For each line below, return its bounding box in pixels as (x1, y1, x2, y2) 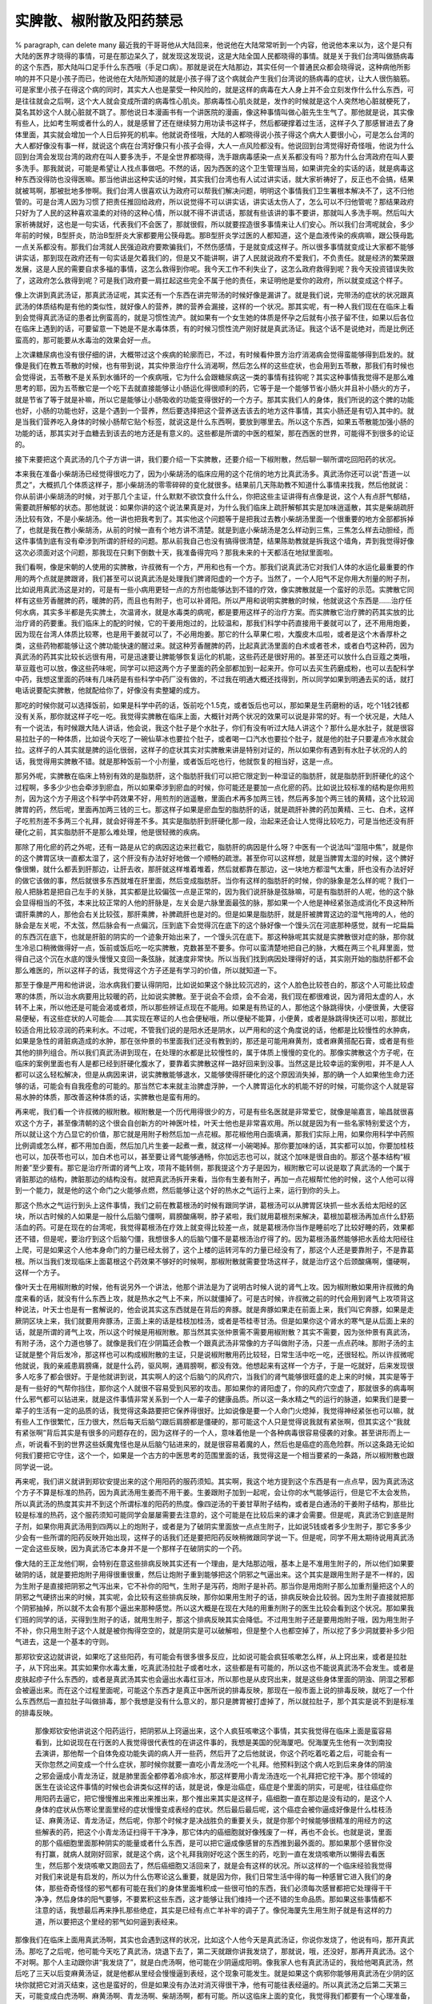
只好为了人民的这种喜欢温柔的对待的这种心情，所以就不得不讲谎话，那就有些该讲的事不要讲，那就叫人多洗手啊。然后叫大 (14, 208, 414, 218)
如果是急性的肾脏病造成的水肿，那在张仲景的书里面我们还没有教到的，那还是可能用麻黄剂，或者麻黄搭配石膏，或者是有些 (14, 1036, 414, 1046)
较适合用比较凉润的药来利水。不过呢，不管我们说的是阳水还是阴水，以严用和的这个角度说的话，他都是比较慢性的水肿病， (14, 1024, 414, 1034)
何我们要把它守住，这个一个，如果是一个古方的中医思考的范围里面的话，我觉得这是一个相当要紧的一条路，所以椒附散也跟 (14, 1451, 414, 1461)
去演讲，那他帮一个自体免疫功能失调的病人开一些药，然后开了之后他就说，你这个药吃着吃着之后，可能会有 (34, 1748, 386, 1758)
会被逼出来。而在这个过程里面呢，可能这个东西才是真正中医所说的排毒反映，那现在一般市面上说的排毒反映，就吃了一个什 (14, 1686, 414, 1695)
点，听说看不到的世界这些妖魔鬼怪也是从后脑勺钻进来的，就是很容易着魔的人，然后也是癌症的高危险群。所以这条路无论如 (14, 1439, 414, 1448)
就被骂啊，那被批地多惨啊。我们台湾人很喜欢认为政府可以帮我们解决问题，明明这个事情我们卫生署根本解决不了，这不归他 (14, 185, 414, 196)
